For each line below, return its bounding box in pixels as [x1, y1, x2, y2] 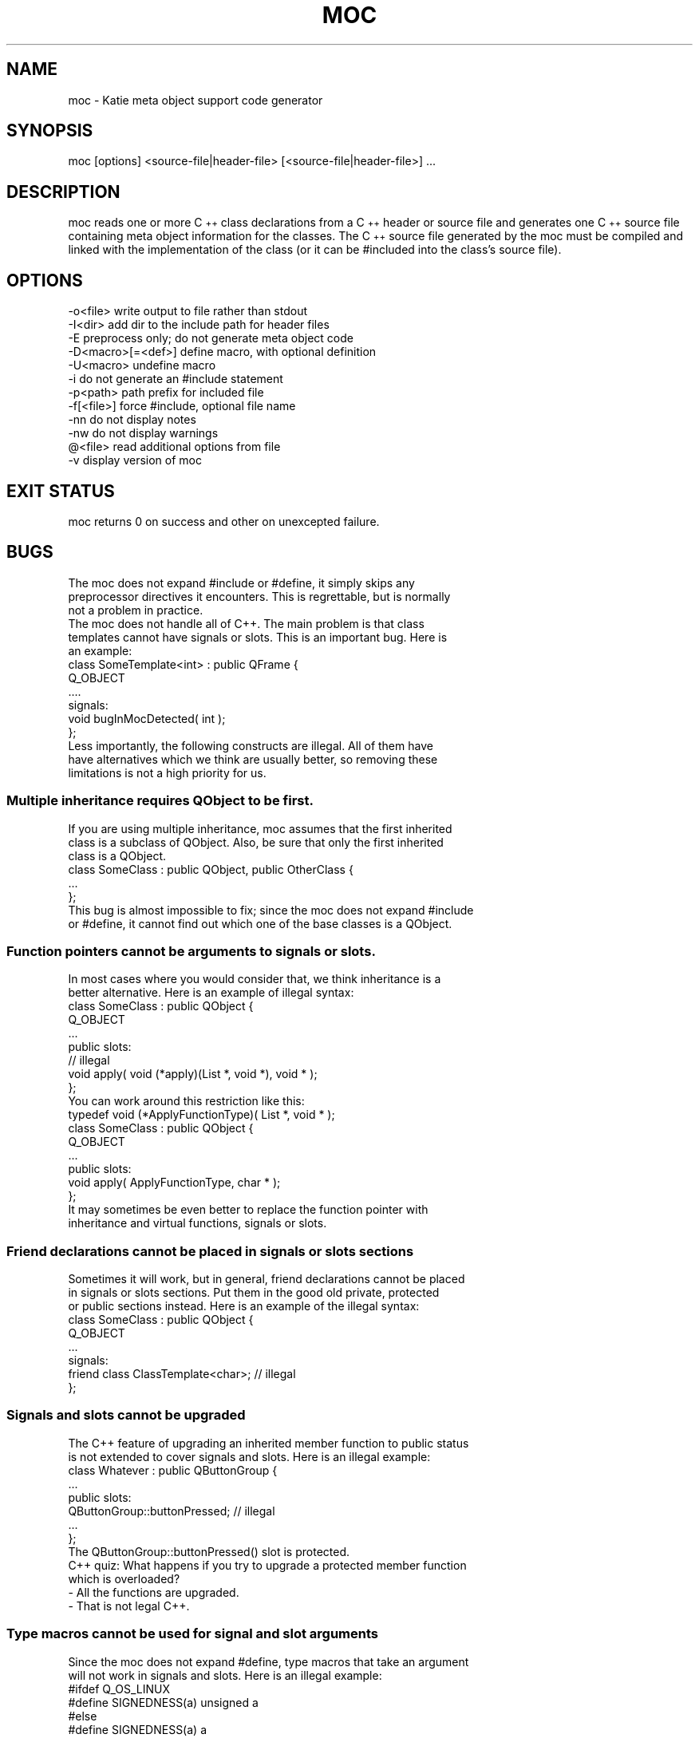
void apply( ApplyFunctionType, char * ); [68, 1175, 281, 1190]
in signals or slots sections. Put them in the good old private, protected [68, 1286, 440, 1300]
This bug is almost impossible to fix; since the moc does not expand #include [68, 903, 474, 917]
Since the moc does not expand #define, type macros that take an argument [68, 1654, 469, 1669]
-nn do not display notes [68, 413, 196, 427]
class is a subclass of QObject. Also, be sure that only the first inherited [68, 835, 444, 849]
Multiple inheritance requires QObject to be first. [6, 792, 314, 809]
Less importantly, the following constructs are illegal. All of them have [68, 738, 433, 752]
